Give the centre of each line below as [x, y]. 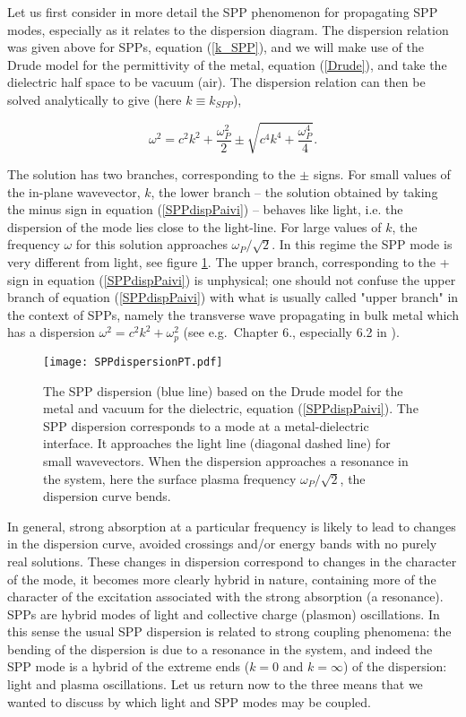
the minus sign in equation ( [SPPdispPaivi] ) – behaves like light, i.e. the [205, 209]
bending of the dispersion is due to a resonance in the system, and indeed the [220, 648]
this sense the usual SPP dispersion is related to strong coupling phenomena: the [229, 631]
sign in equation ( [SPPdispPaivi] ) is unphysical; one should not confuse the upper [232, 279]
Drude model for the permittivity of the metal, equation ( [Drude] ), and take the [227, 64]
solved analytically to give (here [95, 99]
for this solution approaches [151, 244]
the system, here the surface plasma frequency [170, 478]
